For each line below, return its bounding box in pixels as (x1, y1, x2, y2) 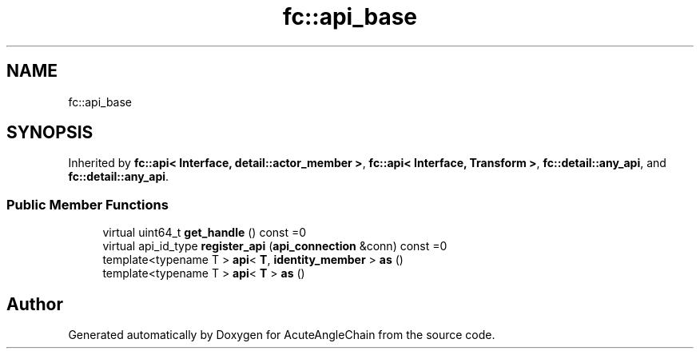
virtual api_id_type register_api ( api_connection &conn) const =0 (102, 239, 447, 253)
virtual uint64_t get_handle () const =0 (102, 225, 307, 240)
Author (6, 293, 63, 314)
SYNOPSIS (6, 122, 93, 143)
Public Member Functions (6, 196, 169, 213)
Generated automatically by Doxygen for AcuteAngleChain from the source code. (68, 328, 495, 342)
